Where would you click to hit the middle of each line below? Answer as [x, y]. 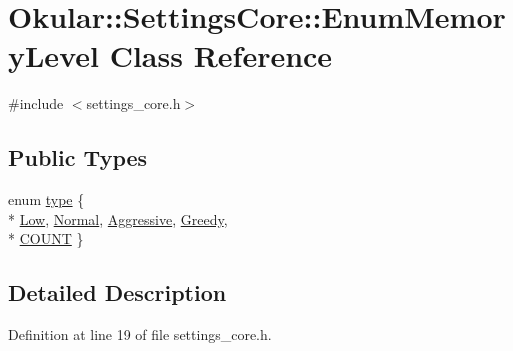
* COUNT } [46, 238]
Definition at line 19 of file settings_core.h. [140, 334]
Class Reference [221, 55]
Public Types [78, 157]
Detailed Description [117, 292]
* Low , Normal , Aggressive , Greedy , [118, 218]
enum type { [46, 199]
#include [36, 103]
